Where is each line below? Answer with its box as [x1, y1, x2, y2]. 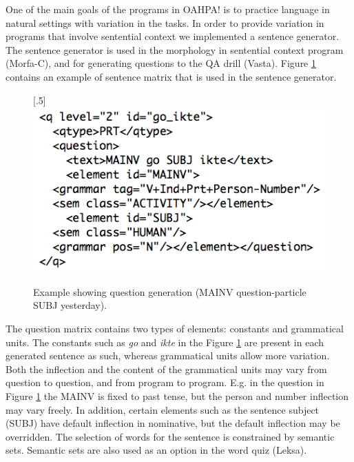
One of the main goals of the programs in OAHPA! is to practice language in [6, 2, 330, 16]
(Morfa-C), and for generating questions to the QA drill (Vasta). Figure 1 [6, 56, 316, 70]
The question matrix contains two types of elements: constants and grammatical [6, 321, 344, 336]
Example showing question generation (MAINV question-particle [33, 284, 306, 299]
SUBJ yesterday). [33, 298, 107, 312]
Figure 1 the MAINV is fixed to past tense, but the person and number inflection [6, 389, 349, 403]
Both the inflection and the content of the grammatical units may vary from [6, 361, 327, 376]
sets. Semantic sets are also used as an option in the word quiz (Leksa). [6, 443, 307, 457]
